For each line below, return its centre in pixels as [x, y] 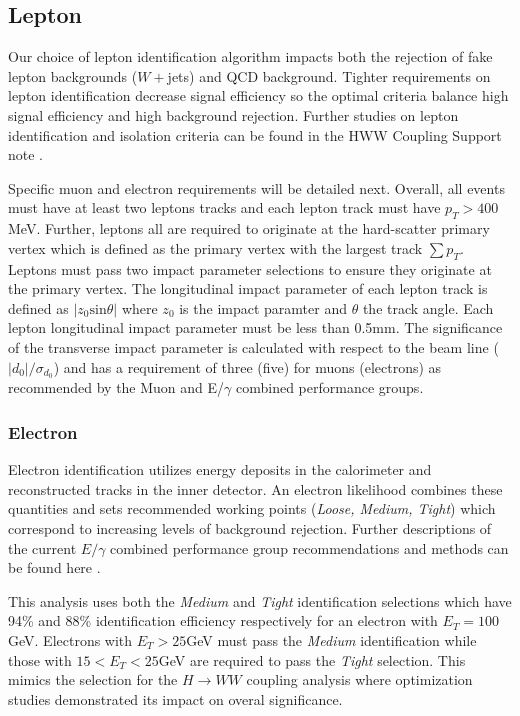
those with [40, 659]
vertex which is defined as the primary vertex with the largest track [215, 247]
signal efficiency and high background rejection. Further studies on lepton [233, 114]
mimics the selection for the [93, 679]
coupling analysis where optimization [359, 679]
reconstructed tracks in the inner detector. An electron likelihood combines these [255, 488]
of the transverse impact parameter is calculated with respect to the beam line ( [253, 346]
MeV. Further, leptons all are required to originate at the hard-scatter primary [249, 228]
